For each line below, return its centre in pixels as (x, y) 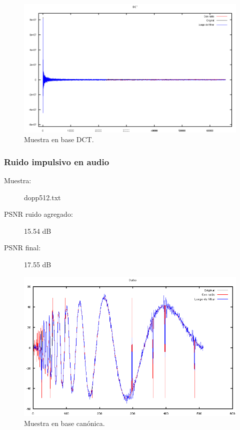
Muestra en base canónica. (64, 423)
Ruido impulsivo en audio (57, 161)
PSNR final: (22, 248)
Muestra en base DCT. (59, 139)
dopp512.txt (42, 197)
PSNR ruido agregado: (38, 214)
